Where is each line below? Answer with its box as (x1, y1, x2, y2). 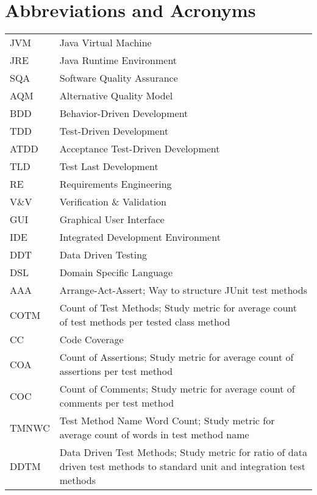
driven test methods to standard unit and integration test (59, 459, 305, 474)
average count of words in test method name (59, 427, 249, 442)
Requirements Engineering (59, 177, 172, 191)
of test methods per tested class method (59, 315, 230, 329)
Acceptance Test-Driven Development (59, 141, 220, 156)
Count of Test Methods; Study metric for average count (59, 301, 297, 315)
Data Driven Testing (59, 247, 148, 262)
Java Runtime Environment (59, 53, 177, 68)
